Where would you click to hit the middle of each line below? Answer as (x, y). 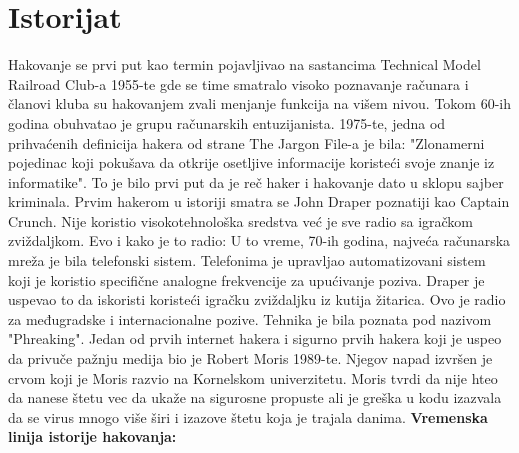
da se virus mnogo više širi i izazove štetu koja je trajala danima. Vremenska (248, 416)
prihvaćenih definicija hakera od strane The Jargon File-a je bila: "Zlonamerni (246, 142)
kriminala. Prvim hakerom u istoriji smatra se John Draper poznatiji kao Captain (259, 201)
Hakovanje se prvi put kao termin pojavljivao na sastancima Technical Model (244, 64)
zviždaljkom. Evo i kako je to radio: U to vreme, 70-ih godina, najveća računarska (259, 240)
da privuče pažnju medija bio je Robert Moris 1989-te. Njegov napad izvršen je (250, 358)
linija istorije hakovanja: (92, 436)
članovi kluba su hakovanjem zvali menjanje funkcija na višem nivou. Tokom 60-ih (260, 103)
